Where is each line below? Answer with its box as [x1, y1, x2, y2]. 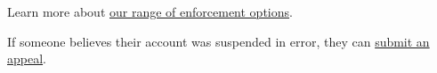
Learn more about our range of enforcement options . [7, 3, 293, 20]
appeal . [7, 49, 46, 68]
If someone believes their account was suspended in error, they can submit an [7, 32, 430, 50]
